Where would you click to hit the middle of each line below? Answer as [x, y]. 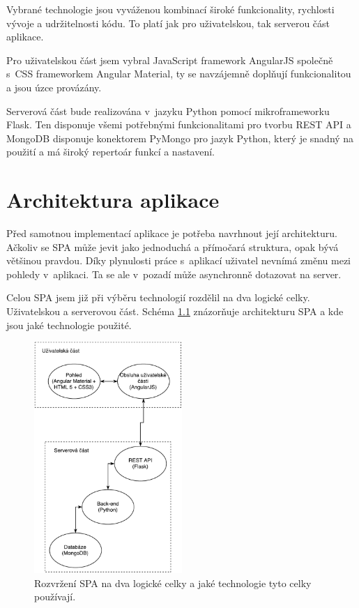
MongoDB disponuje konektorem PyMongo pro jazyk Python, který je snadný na [180, 138]
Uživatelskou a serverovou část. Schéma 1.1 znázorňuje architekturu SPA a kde [175, 311]
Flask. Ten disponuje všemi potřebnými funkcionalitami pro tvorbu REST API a [179, 124]
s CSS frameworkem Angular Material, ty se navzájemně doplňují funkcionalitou [179, 74]
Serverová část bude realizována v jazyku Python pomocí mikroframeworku [168, 111]
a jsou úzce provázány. [54, 87]
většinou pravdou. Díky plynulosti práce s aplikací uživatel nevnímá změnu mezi [179, 260]
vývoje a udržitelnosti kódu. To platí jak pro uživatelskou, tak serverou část [168, 23]
